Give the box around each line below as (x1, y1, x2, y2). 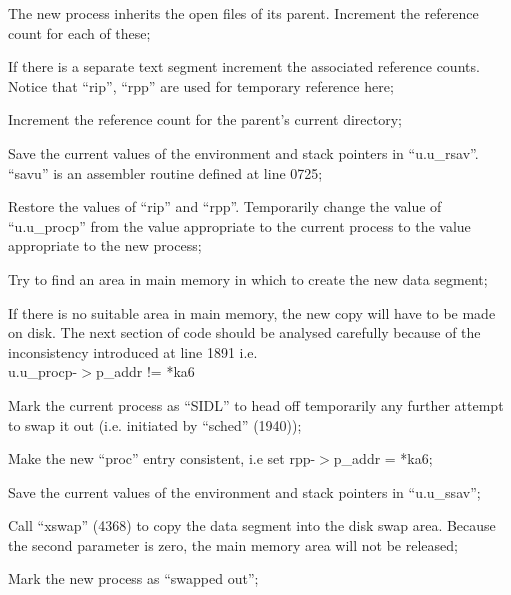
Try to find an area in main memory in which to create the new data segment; (8, 268, 488, 289)
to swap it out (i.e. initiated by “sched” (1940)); (8, 414, 302, 435)
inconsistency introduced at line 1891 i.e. (8, 341, 258, 362)
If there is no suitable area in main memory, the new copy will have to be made (8, 302, 496, 323)
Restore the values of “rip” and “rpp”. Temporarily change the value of (8, 196, 442, 217)
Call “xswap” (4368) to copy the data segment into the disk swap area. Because (8, 515, 496, 536)
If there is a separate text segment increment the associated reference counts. (8, 56, 480, 77)
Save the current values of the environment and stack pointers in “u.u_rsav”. (8, 142, 479, 163)
